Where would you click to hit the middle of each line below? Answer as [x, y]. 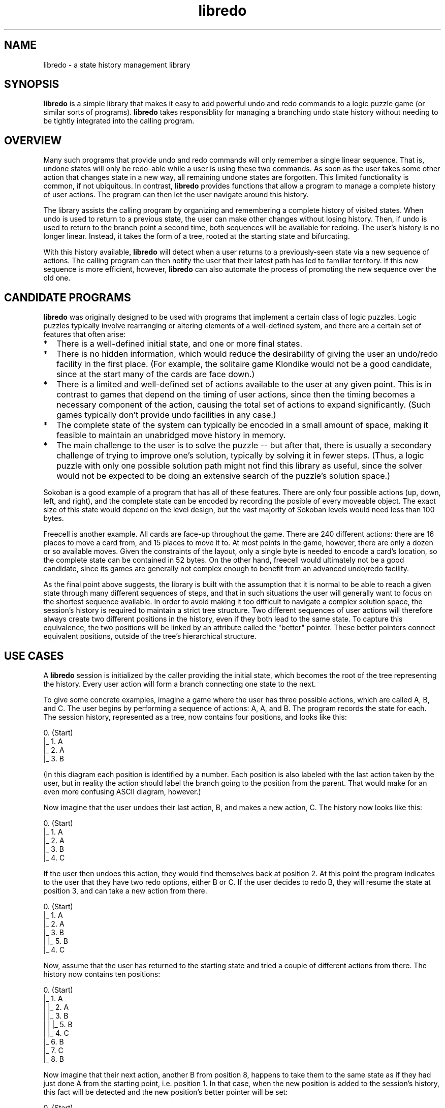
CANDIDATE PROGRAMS [68, 297]
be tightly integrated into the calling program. [119, 121]
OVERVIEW [33, 140]
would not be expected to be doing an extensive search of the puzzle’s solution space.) [224, 476]
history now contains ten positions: [102, 974]
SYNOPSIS [32, 84]
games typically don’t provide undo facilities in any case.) [166, 415]
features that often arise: [85, 334]
